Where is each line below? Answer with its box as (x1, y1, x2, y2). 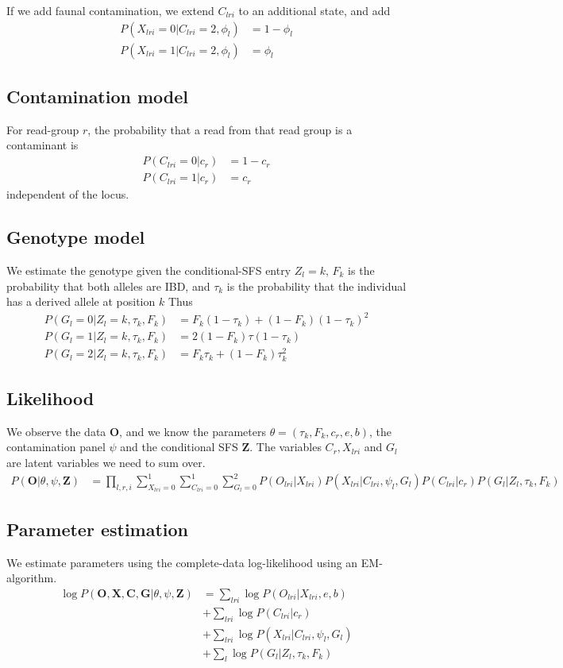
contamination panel (6, 438, 106, 455)
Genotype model (6, 225, 145, 249)
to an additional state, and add (238, 2, 391, 18)
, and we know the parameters (119, 423, 266, 439)
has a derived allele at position (6, 293, 156, 310)
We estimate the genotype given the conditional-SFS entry (6, 261, 291, 278)
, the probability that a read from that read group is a (87, 121, 353, 137)
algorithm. (6, 570, 57, 586)
